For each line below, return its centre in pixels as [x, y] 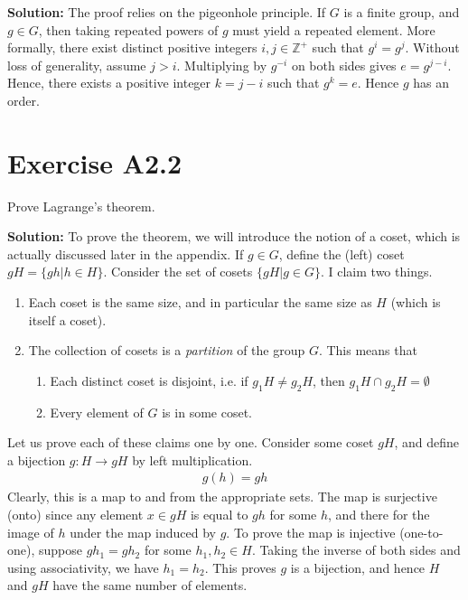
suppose [60, 550]
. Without [432, 47]
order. [23, 100]
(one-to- [421, 532]
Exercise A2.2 [95, 162]
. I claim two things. [376, 272]
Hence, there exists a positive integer [109, 83]
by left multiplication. [192, 459]
